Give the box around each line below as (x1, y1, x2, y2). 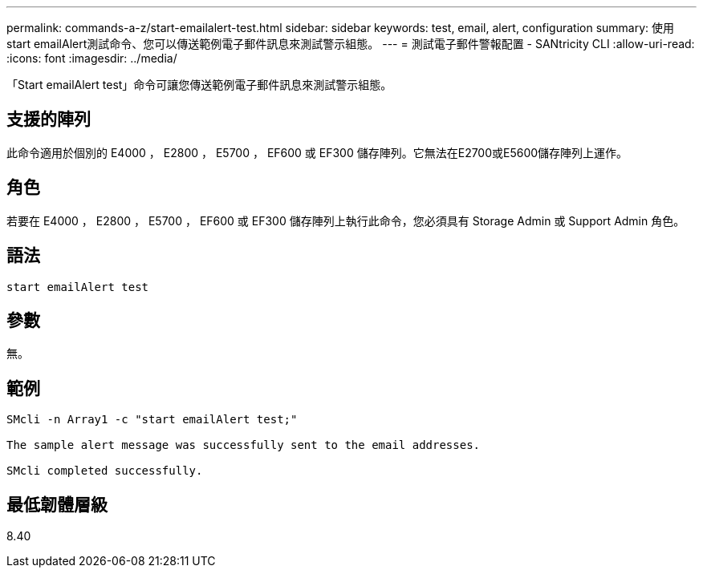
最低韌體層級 (6, 494, 108, 515)
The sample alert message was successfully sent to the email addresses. (6, 439, 481, 452)
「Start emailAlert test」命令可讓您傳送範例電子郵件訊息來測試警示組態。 (6, 78, 392, 91)
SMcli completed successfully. (6, 464, 203, 478)
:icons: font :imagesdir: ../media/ (6, 51, 177, 65)
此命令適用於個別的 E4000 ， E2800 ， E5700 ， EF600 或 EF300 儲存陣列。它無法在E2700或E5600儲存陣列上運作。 (6, 145, 628, 160)
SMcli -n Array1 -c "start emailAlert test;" (6, 413, 298, 426)
